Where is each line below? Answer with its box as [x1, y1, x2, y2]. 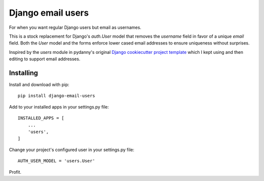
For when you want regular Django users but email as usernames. [9, 24, 142, 30]
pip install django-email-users [18, 93, 95, 99]
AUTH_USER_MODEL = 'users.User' [18, 158, 95, 164]
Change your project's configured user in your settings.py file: [9, 147, 134, 153]
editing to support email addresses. [9, 56, 81, 62]
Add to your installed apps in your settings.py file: [9, 104, 110, 110]
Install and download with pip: [9, 82, 69, 88]
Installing [9, 68, 39, 77]
